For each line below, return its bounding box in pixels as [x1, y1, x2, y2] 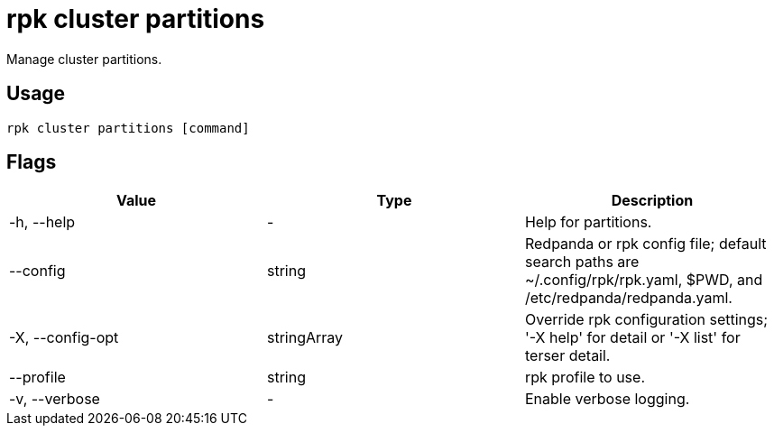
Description [611, 191, 694, 210]
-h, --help [9, 213, 76, 232]
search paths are [524, 253, 640, 272]
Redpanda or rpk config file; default [524, 235, 767, 253]
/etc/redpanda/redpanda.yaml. [524, 289, 733, 308]
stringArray [266, 328, 344, 347]
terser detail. [524, 346, 611, 365]
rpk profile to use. [524, 368, 645, 387]
